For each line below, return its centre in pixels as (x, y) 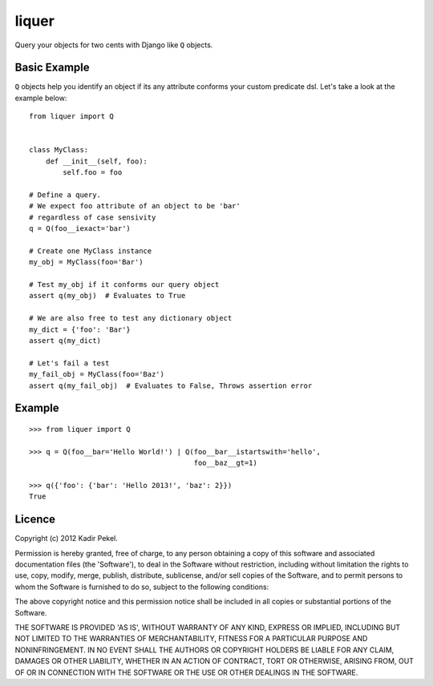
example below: (41, 98)
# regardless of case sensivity (93, 217)
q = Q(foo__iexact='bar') (80, 229)
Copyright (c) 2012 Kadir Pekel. (66, 539)
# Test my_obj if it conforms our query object (124, 285)
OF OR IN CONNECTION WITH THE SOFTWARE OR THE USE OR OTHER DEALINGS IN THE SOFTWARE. (186, 672)
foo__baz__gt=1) (226, 463)
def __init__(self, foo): (97, 161)
